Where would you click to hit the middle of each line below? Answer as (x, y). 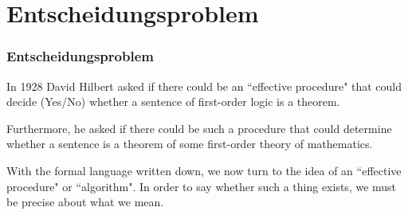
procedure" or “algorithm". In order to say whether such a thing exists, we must (202, 186)
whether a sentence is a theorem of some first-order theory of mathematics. (190, 144)
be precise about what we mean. (85, 202)
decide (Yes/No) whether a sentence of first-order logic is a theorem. (173, 102)
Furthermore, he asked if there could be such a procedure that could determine (199, 128)
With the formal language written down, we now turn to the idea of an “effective (204, 170)
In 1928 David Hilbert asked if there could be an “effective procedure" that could (204, 86)
